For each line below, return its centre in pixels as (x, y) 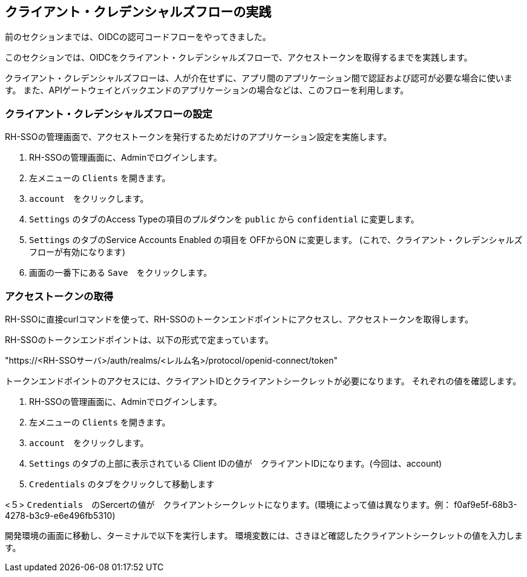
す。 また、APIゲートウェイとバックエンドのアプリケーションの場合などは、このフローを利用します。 (207, 90)
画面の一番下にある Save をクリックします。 (121, 273)
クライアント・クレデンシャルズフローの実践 (138, 12)
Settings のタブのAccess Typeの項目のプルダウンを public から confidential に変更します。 (224, 219)
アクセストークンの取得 (59, 296)
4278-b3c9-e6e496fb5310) (60, 515)
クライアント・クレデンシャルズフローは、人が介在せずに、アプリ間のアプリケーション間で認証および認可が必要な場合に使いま (259, 78)
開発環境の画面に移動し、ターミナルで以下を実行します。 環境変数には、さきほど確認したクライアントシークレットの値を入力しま (264, 535)
